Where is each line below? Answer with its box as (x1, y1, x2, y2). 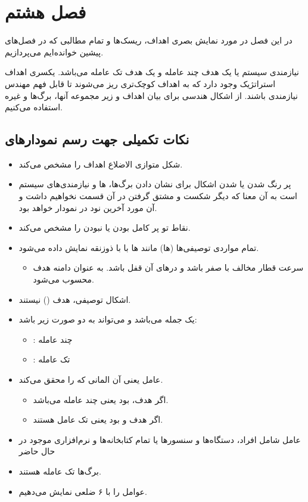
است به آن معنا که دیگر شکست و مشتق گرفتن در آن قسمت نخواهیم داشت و (18, 190, 298, 202)
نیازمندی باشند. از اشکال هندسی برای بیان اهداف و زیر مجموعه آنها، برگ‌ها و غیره (5, 89, 298, 101)
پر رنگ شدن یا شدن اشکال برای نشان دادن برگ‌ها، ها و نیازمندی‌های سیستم (18, 178, 291, 190)
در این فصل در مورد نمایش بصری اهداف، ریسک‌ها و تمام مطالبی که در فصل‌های (5, 34, 293, 47)
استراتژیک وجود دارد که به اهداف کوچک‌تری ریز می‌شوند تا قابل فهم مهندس (5, 77, 276, 89)
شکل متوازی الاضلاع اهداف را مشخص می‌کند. (18, 157, 183, 170)
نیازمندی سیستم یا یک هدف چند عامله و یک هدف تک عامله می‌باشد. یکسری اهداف (5, 66, 299, 78)
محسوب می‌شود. (33, 273, 94, 286)
